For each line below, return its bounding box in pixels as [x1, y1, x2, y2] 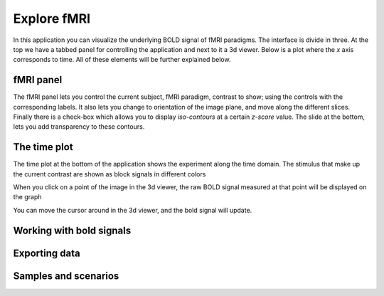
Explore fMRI [13, 11, 91, 26]
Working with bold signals [13, 224, 132, 236]
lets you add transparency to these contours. [13, 122, 145, 131]
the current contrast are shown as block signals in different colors [13, 169, 206, 178]
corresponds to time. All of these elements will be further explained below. [13, 55, 231, 64]
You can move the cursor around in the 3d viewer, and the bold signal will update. [13, 206, 252, 214]
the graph [13, 193, 42, 201]
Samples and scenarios [13, 270, 119, 282]
